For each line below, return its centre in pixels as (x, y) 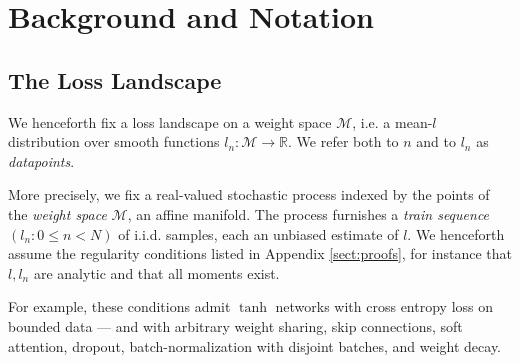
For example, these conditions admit (119, 306)
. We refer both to (343, 141)
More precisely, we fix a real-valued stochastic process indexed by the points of (249, 194)
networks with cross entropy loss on (384, 306)
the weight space (57, 213)
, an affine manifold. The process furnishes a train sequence (308, 213)
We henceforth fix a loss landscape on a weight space (170, 121)
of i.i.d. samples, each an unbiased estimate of (258, 233)
